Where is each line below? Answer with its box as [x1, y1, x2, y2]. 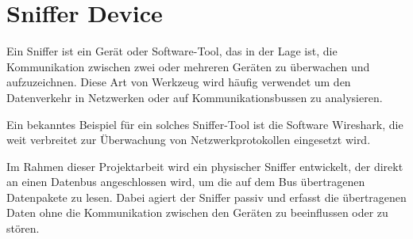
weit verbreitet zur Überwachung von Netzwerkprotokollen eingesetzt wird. [6, 131, 371, 148]
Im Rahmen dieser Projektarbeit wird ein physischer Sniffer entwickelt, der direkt [6, 157, 403, 174]
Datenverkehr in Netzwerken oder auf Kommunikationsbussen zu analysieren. [6, 89, 383, 105]
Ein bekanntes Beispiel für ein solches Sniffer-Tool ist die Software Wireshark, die [6, 116, 403, 132]
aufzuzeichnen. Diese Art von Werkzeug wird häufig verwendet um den [6, 74, 351, 90]
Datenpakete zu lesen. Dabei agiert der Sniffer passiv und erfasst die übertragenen [6, 188, 407, 205]
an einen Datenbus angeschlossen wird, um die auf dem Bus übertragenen [6, 173, 365, 190]
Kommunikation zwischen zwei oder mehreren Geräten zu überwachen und [6, 58, 370, 74]
